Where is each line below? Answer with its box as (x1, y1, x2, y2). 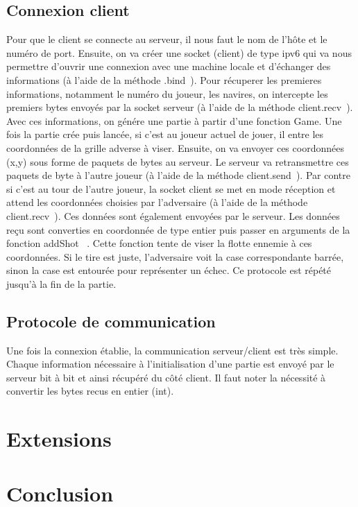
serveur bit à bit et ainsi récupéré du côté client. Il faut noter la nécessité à (6, 370, 326, 384)
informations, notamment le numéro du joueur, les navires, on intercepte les (6, 86, 328, 101)
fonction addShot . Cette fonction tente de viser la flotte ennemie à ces (6, 236, 312, 250)
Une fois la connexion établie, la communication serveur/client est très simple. (6, 343, 339, 357)
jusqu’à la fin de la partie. (6, 276, 117, 291)
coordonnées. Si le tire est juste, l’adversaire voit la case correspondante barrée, (6, 249, 344, 264)
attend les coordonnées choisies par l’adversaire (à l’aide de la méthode (6, 195, 308, 209)
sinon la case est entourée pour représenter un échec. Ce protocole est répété (6, 263, 332, 277)
